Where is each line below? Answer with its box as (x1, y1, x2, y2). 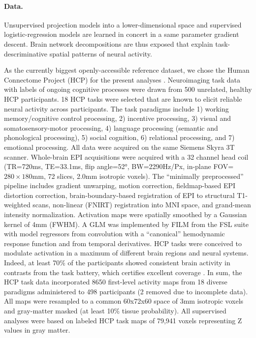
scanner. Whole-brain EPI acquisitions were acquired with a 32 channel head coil (4, 151, 249, 162)
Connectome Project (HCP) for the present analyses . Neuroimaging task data (4, 74, 240, 84)
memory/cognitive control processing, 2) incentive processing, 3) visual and (4, 113, 231, 123)
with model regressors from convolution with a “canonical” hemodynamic (4, 228, 225, 239)
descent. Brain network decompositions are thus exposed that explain (4, 38, 213, 49)
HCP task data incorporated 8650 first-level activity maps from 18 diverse (4, 277, 227, 287)
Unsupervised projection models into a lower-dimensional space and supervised (4, 19, 242, 29)
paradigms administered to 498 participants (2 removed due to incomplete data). (4, 286, 248, 296)
